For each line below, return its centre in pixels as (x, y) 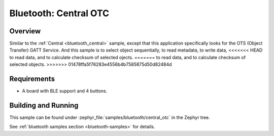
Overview (25, 31)
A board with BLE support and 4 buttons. (65, 91)
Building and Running (44, 105)
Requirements (32, 79)
